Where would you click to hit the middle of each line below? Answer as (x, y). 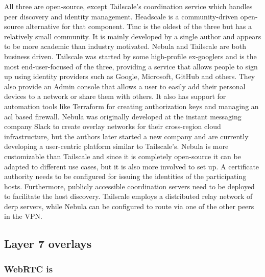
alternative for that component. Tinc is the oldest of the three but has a (139, 26)
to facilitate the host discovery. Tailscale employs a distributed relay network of (128, 196)
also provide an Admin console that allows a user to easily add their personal (125, 86)
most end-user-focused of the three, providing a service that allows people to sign (131, 66)
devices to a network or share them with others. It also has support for (115, 96)
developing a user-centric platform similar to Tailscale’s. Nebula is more (116, 146)
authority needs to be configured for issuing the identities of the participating (125, 176)
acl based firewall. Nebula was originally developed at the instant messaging (123, 116)
